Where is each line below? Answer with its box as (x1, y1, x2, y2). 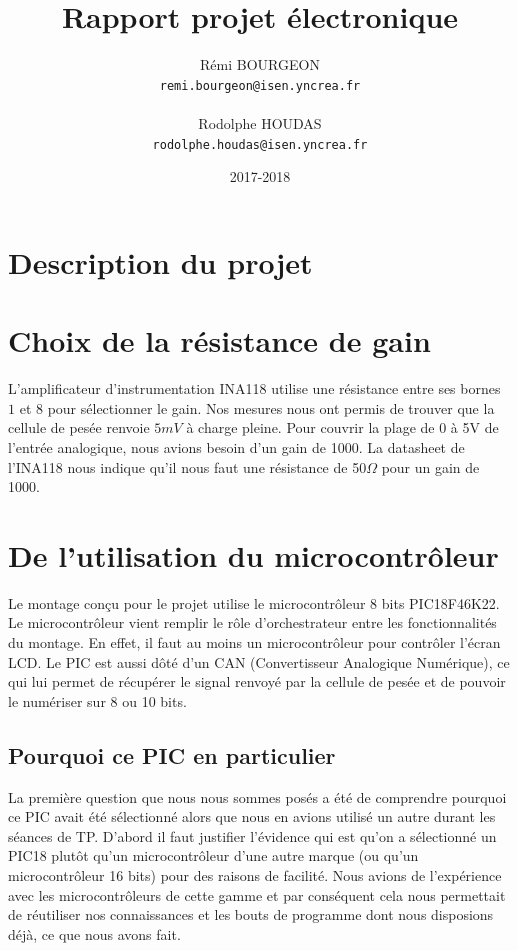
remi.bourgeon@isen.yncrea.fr (159, 78, 361, 93)
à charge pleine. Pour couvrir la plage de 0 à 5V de (186, 417, 499, 438)
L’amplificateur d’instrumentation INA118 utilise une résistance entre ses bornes (8, 378, 501, 399)
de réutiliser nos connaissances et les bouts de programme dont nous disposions (8, 904, 494, 925)
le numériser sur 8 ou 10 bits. (8, 690, 187, 711)
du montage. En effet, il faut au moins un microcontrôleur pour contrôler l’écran (8, 632, 501, 652)
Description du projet (8, 241, 313, 282)
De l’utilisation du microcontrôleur (8, 534, 499, 575)
